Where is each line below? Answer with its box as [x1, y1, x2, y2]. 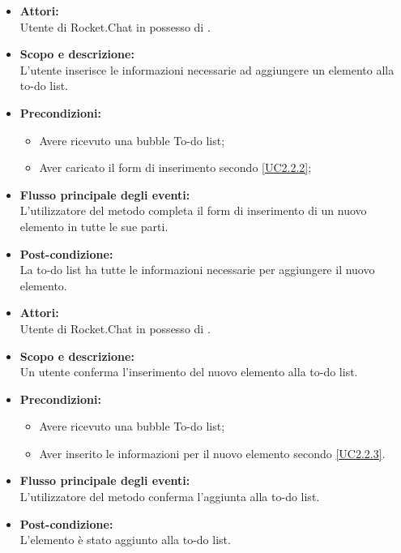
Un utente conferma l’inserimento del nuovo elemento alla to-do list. [19, 363, 358, 380]
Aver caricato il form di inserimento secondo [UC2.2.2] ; [39, 159, 312, 176]
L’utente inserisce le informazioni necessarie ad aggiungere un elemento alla [19, 61, 395, 78]
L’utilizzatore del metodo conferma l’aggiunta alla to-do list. [19, 488, 320, 505]
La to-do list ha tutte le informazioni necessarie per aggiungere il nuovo [19, 261, 375, 278]
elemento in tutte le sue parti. [19, 217, 169, 234]
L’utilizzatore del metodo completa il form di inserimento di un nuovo [19, 202, 367, 219]
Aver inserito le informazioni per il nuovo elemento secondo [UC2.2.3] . [39, 444, 386, 461]
